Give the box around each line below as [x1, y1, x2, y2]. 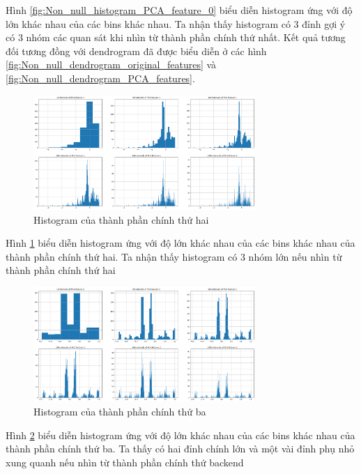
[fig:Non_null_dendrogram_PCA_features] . [6, 70, 195, 85]
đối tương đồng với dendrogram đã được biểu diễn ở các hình [6, 43, 267, 58]
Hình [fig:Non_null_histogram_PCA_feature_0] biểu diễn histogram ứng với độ [6, 3, 353, 17]
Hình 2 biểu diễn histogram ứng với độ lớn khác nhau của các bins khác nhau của [6, 427, 355, 442]
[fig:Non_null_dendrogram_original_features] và [6, 57, 217, 72]
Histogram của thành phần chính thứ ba [33, 404, 206, 418]
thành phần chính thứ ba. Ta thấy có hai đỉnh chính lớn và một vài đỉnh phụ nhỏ [6, 441, 355, 456]
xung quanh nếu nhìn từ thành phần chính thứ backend [6, 454, 244, 469]
